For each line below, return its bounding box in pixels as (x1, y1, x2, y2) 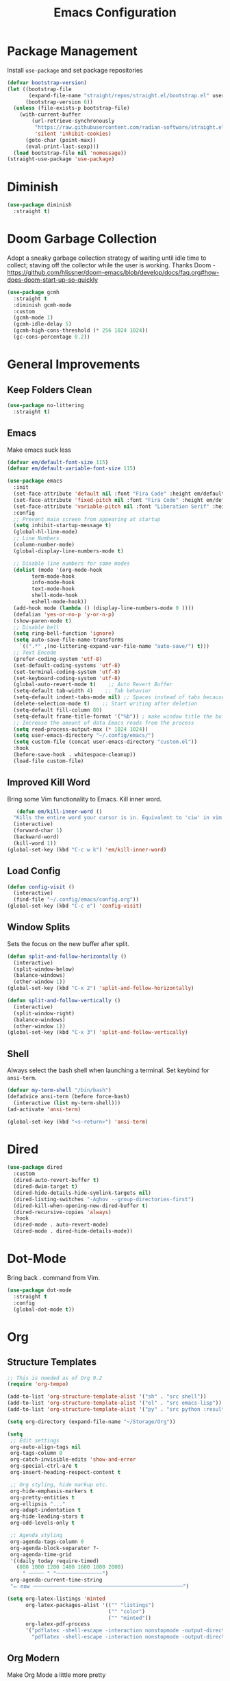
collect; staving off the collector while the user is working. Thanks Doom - (7, 261, 216, 269)
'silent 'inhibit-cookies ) (34, 130, 112, 137)
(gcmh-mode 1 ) (13, 314, 53, 322)
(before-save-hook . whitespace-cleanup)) (13, 751, 136, 758)
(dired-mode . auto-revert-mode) (13, 1222, 109, 1229)
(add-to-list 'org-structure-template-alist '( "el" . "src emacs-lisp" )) (7, 1400, 222, 1407)
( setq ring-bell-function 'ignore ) (13, 630, 115, 637)
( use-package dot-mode (7, 1287, 72, 1294)
